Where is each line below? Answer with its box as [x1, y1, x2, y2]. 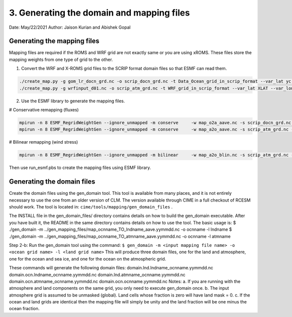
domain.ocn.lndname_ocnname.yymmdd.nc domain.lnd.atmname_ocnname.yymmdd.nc [9, 272, 186, 278]
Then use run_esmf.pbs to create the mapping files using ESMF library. [9, 165, 151, 170]
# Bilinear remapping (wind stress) [9, 139, 78, 145]
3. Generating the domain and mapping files [9, 7, 190, 18]
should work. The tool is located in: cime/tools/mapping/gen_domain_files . [9, 204, 173, 209]
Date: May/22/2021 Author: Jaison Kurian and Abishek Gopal [9, 24, 131, 30]
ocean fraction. [9, 306, 40, 312]
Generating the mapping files [9, 37, 100, 45]
